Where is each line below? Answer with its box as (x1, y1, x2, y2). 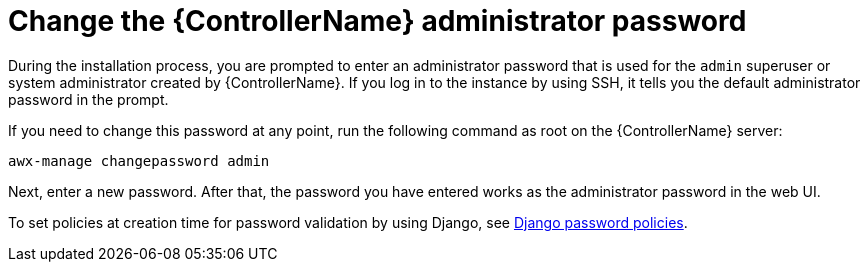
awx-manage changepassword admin (8, 152, 270, 169)
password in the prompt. (8, 90, 169, 108)
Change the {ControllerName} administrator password (8, 4, 747, 38)
